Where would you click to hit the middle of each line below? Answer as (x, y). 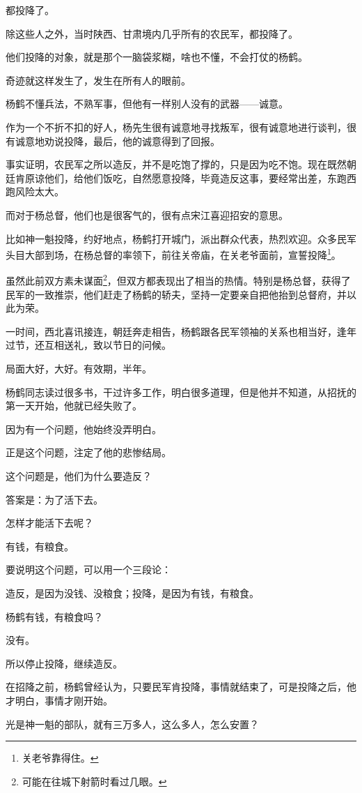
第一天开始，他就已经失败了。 (74, 406)
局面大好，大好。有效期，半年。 (79, 368)
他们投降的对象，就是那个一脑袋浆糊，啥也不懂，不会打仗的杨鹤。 (157, 57)
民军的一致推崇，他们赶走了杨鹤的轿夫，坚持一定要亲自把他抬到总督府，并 (176, 294)
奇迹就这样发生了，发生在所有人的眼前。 (98, 80)
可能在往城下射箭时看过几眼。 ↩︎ (94, 781)
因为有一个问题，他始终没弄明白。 (84, 429)
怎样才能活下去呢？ (49, 523)
